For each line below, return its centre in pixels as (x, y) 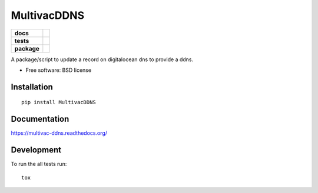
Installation (32, 87)
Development (36, 150)
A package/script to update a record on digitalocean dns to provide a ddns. (102, 59)
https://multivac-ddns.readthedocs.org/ (59, 133)
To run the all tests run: (39, 164)
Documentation (40, 119)
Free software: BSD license (58, 70)
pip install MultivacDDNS (59, 102)
